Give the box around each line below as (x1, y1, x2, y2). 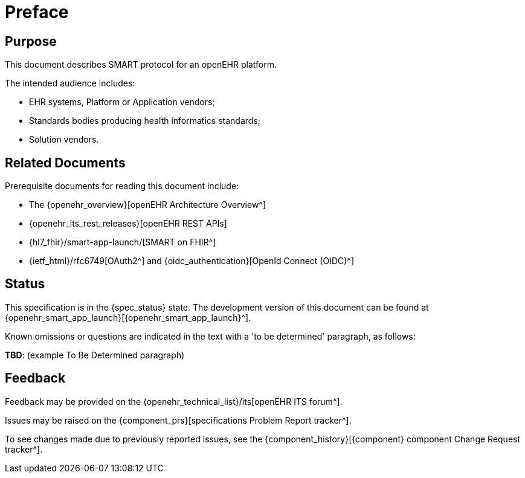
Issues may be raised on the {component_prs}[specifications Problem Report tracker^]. (5, 415, 352, 425)
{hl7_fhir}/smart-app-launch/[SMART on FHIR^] (29, 237, 216, 248)
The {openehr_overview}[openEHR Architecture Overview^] (29, 199, 266, 210)
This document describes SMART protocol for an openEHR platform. (5, 59, 277, 70)
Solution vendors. (29, 134, 99, 145)
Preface (5, 2, 69, 22)
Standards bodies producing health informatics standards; (29, 115, 260, 126)
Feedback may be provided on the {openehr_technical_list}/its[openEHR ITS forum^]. (5, 396, 343, 407)
